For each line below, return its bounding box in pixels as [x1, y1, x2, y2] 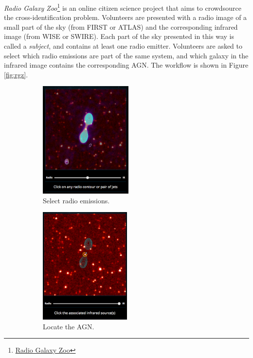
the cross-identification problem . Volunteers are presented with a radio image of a [4, 12, 247, 22]
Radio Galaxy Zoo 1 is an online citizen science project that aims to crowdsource [4, 1, 241, 13]
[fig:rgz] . [4, 69, 28, 79]
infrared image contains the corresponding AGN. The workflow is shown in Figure [4, 60, 249, 70]
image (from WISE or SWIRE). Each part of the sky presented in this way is [4, 31, 234, 41]
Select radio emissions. [43, 195, 110, 205]
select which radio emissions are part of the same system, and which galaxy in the [4, 50, 249, 60]
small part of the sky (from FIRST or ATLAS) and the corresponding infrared [4, 21, 238, 32]
